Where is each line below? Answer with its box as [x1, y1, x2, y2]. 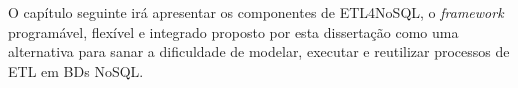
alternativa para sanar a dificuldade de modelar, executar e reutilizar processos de [8, 41, 510, 62]
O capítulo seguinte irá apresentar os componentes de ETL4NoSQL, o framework [8, 2, 504, 22]
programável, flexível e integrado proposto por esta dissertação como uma [8, 21, 459, 42]
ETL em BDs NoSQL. [8, 60, 144, 81]
